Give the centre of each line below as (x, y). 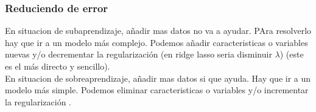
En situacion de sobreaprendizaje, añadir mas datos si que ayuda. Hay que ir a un (158, 78)
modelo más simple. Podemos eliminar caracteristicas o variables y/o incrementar (157, 90)
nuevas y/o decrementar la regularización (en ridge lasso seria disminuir (139, 54)
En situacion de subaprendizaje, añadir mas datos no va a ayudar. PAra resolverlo (158, 31)
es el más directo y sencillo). (58, 66)
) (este (292, 54)
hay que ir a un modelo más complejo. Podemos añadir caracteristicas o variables (156, 42)
